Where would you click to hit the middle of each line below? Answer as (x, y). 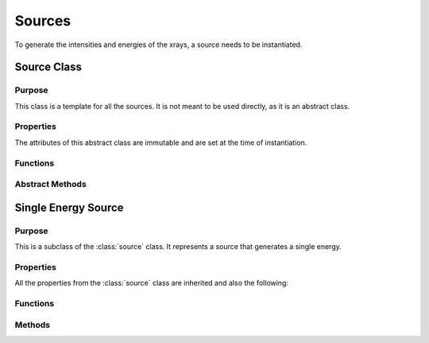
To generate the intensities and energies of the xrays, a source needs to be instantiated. (158, 45)
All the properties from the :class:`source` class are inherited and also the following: (152, 283)
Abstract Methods (50, 185)
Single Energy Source (69, 207)
